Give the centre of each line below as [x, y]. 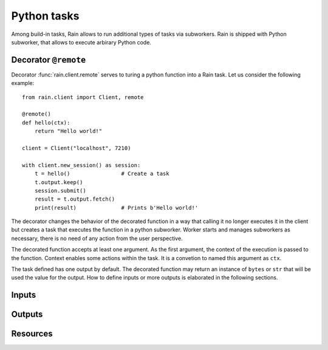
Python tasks [45, 16]
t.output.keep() [59, 182]
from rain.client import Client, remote [83, 97]
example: [23, 83]
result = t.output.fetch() [75, 199]
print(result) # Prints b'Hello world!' [116, 208]
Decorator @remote [49, 60]
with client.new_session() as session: [81, 165]
